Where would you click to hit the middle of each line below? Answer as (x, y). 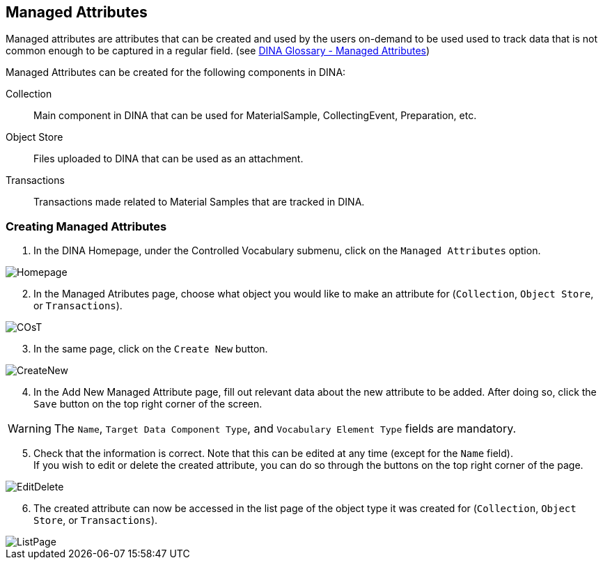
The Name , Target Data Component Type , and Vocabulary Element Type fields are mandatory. (285, 429)
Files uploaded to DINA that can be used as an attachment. (169, 159)
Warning (30, 429)
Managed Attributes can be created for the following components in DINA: (176, 72)
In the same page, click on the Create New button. (151, 349)
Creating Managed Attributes (86, 226)
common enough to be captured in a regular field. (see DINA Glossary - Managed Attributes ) (218, 51)
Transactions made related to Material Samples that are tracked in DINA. (199, 202)
